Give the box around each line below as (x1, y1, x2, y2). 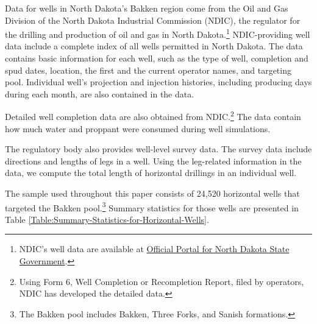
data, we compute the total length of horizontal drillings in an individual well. (5, 166, 297, 179)
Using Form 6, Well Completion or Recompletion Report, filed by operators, (19, 275, 304, 287)
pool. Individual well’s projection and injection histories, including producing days (5, 76, 312, 88)
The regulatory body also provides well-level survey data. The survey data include (5, 143, 312, 155)
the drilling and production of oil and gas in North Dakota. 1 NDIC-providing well (5, 26, 310, 40)
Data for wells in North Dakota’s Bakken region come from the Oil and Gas (5, 2, 288, 14)
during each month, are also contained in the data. (5, 87, 194, 100)
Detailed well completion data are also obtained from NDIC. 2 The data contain (5, 108, 301, 123)
